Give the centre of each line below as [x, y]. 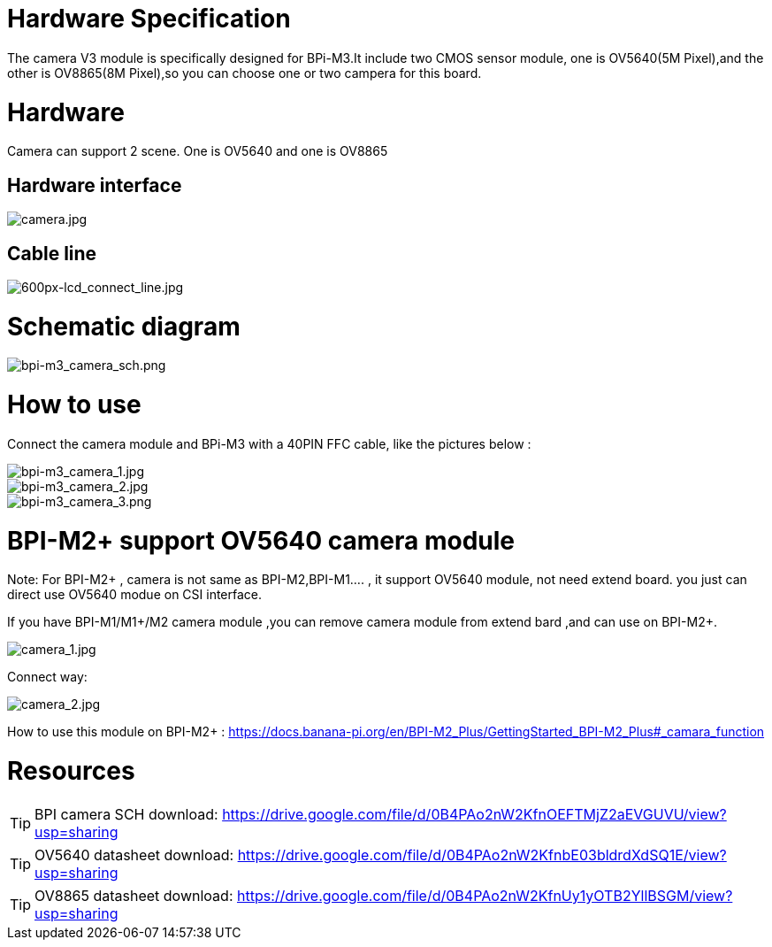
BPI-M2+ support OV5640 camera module [261, 540]
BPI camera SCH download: [126, 814]
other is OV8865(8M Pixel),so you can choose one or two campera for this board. [245, 73]
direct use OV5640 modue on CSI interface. [135, 595]
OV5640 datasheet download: [134, 855]
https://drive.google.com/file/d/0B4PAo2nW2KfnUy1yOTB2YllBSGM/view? [485, 895]
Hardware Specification [149, 19]
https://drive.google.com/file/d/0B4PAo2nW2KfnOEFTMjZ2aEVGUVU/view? [474, 814]
